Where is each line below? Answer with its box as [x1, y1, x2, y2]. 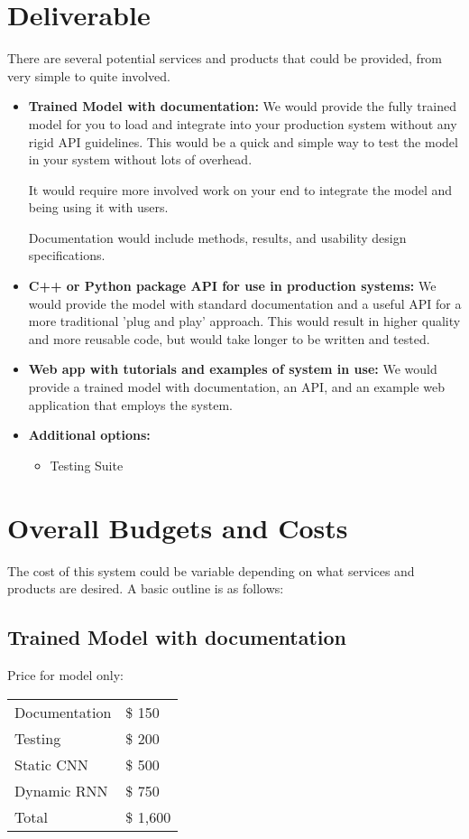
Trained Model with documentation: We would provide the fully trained [28, 97, 456, 116]
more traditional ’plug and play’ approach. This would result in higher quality [28, 312, 461, 331]
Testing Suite [50, 455, 124, 474]
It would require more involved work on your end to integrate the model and [28, 180, 453, 199]
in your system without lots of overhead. [28, 150, 253, 169]
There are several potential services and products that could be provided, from [7, 49, 443, 68]
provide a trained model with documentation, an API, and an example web [28, 378, 445, 396]
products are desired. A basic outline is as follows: [7, 579, 284, 598]
